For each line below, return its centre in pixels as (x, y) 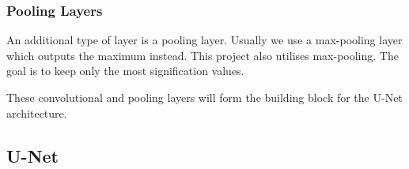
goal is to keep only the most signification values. (125, 71)
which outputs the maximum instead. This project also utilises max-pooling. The (203, 55)
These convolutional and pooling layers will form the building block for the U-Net (204, 97)
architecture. (37, 113)
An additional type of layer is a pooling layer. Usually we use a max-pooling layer (204, 40)
